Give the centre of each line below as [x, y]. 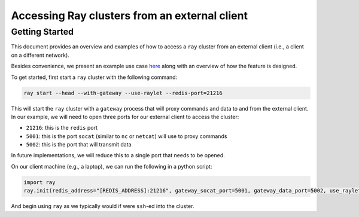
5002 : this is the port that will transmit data [79, 145]
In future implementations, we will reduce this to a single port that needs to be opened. [118, 155]
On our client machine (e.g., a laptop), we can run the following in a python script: [112, 166]
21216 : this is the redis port [62, 128]
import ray [39, 182]
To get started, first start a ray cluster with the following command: [94, 77]
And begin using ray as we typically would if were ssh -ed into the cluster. [103, 206]
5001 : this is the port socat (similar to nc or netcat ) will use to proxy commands [127, 136]
